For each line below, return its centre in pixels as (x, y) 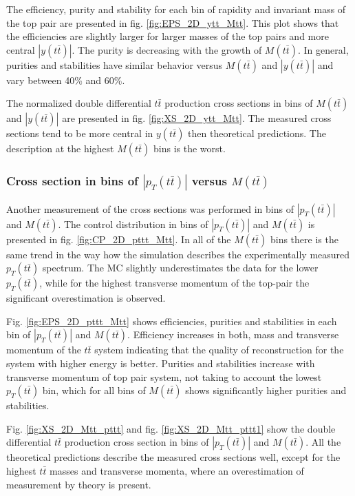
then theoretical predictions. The (257, 133)
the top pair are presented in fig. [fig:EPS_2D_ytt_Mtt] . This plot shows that (173, 22)
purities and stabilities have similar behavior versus (115, 64)
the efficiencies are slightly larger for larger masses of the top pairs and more (168, 36)
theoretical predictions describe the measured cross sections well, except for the (173, 457)
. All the (323, 442)
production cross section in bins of (137, 442)
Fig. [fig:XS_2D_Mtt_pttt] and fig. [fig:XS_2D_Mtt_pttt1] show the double (171, 428)
